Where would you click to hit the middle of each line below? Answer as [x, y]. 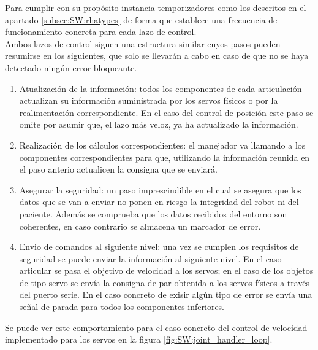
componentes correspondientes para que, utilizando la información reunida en [165, 157]
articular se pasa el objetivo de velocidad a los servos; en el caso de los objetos [166, 270]
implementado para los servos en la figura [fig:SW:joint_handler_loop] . [139, 339]
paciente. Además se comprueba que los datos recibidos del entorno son [153, 213]
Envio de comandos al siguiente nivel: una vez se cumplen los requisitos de [159, 247]
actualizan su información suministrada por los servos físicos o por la [149, 100]
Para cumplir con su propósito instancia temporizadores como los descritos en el [156, 7]
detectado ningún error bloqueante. [71, 67]
